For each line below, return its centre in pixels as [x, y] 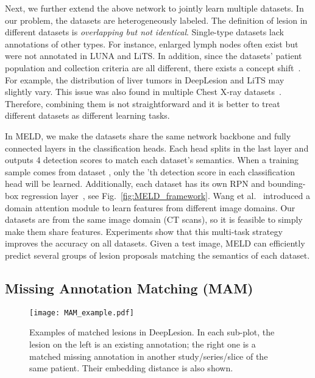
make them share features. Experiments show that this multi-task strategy [144, 231]
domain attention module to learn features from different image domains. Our [150, 207]
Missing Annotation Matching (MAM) [129, 288]
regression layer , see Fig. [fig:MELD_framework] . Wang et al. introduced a [166, 195]
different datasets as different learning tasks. [87, 115]
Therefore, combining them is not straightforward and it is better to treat [143, 103]
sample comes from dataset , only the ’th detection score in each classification [150, 171]
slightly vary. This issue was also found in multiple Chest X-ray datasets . [143, 92]
